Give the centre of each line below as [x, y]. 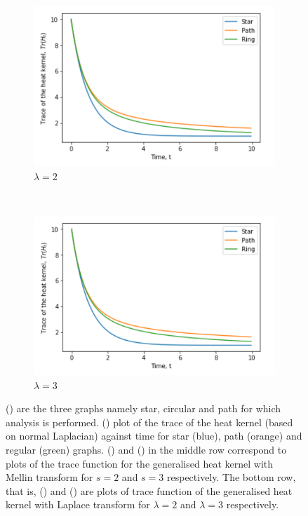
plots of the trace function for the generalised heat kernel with [140, 463]
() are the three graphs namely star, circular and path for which [143, 408]
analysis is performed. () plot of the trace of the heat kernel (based [149, 422]
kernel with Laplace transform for [78, 504]
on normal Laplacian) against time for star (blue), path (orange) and [154, 436]
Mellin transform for [49, 477]
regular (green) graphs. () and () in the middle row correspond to [146, 450]
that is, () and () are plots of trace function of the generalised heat [149, 490]
